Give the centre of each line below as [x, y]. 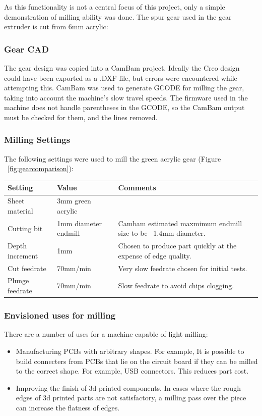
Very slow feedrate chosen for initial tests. [183, 268]
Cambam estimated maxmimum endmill [180, 223]
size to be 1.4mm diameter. [162, 233]
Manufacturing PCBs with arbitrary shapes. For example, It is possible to [130, 351]
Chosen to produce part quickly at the [177, 246]
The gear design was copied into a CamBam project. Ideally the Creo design [122, 68]
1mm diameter [79, 223]
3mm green [74, 201]
